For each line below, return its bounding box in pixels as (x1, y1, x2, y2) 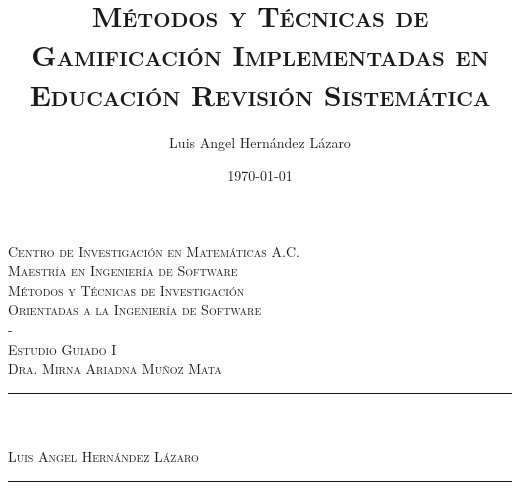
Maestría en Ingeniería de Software (8, 260, 238, 281)
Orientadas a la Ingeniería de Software (8, 299, 262, 320)
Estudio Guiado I (8, 338, 117, 359)
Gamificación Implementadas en (31, 34, 489, 75)
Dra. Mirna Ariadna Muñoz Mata (8, 358, 222, 379)
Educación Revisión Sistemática (29, 73, 491, 114)
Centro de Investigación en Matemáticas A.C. (8, 240, 300, 261)
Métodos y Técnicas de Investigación (8, 279, 245, 300)
